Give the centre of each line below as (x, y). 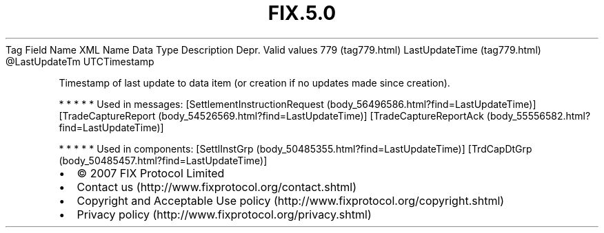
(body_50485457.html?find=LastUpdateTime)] (163, 160)
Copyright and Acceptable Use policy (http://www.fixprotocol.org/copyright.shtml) (291, 200)
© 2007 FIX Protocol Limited (151, 173)
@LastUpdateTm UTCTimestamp (80, 61)
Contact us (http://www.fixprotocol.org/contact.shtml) (217, 187)
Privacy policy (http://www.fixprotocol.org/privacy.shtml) (224, 214)
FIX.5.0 (302, 13)
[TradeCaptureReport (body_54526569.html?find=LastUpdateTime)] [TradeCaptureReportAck (271, 115)
